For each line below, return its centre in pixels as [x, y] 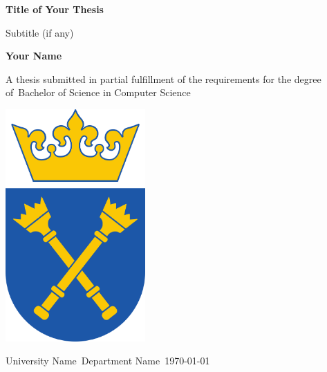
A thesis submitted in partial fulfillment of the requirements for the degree [163, 78]
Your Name [34, 56]
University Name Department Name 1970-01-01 [108, 361]
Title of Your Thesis [55, 9]
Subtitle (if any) [40, 32]
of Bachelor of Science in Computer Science [98, 92]
